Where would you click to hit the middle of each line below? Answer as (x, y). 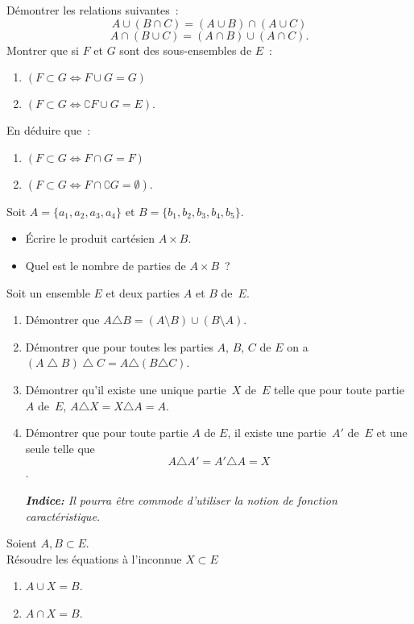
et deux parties (143, 292)
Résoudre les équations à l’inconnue (94, 558)
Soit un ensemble (48, 292)
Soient (22, 543)
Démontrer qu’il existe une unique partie (126, 389)
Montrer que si (43, 50)
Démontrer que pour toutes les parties (119, 346)
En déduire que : (49, 130)
